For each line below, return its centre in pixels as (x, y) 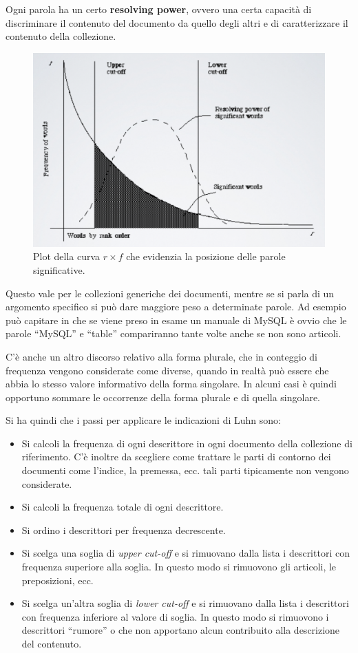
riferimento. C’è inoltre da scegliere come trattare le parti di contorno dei (176, 457)
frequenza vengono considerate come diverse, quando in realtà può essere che (167, 370)
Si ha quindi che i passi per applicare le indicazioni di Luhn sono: (143, 420)
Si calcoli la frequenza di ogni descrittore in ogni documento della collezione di (187, 443)
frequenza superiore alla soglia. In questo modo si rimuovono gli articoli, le (179, 567)
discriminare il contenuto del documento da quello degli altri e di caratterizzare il (177, 22)
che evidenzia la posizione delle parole (206, 256)
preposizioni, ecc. (57, 580)
